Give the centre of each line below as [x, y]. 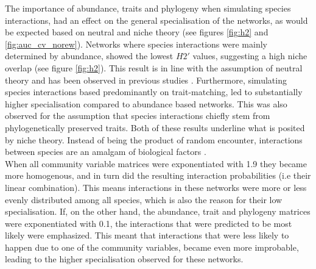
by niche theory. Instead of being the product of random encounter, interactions [154, 139]
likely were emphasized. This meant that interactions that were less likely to [147, 235]
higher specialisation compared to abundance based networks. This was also [146, 103]
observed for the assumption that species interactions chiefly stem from [138, 116]
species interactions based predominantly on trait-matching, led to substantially [154, 92]
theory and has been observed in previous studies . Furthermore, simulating [146, 80]
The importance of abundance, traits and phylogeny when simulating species [148, 8]
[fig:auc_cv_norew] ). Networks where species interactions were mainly [136, 44]
